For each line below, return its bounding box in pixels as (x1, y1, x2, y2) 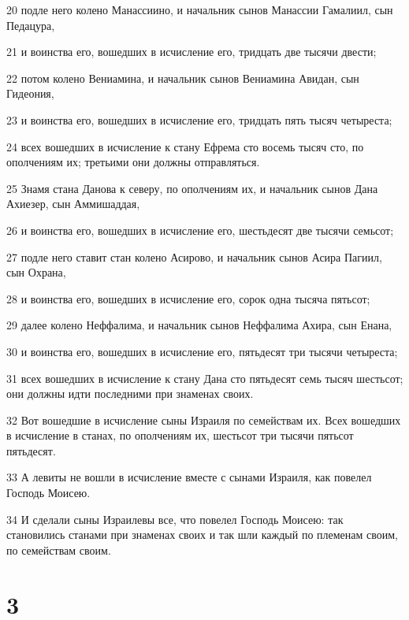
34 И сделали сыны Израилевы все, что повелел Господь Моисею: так (6, 510, 344, 527)
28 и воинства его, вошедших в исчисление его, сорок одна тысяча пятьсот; (6, 290, 370, 306)
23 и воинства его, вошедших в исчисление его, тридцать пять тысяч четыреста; (6, 111, 392, 128)
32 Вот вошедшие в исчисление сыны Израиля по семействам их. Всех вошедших (6, 411, 401, 428)
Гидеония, (6, 85, 54, 102)
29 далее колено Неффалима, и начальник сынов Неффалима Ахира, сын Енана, (6, 317, 392, 333)
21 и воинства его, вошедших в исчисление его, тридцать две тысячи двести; (6, 43, 377, 60)
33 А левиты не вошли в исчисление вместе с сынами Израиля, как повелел (6, 469, 372, 485)
